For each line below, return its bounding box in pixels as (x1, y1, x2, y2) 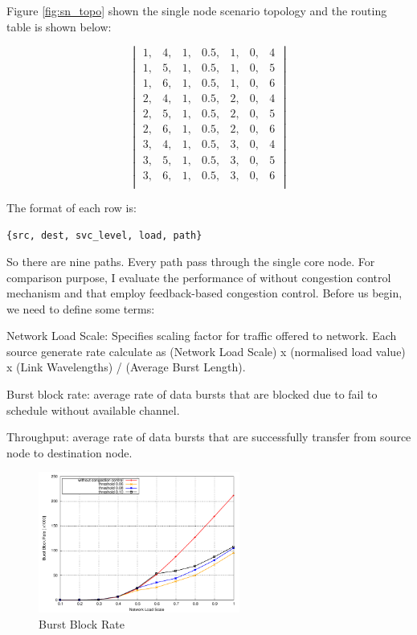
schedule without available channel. (6, 401, 180, 418)
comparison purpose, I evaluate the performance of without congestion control (6, 268, 391, 285)
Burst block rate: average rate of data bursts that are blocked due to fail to (6, 386, 378, 403)
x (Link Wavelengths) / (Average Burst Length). (6, 358, 246, 375)
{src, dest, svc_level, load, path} (6, 230, 202, 242)
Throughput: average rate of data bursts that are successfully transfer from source (6, 428, 411, 445)
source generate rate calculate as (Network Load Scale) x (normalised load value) (6, 342, 406, 359)
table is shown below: (6, 18, 112, 35)
